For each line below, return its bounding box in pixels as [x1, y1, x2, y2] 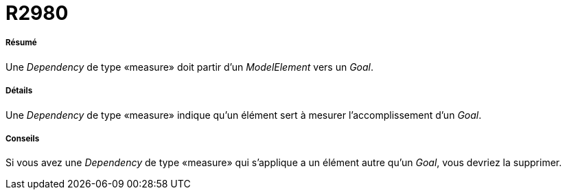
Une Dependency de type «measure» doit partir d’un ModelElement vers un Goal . [5, 60, 374, 73]
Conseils [5, 133, 40, 144]
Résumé [5, 38, 37, 48]
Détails [5, 86, 33, 96]
